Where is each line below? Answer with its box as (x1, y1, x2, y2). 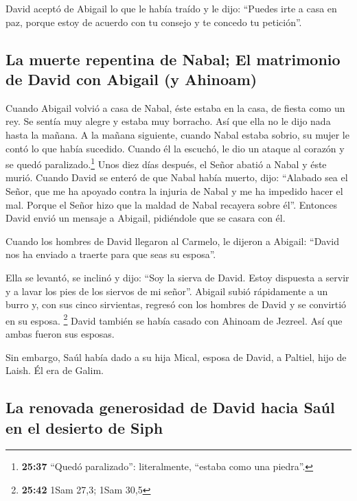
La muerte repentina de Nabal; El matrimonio (5, 48, 341, 69)
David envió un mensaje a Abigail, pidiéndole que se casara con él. (5, 211, 286, 225)
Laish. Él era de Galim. (5, 363, 104, 377)
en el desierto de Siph (5, 417, 163, 438)
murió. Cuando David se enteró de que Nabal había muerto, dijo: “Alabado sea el (5, 170, 348, 185)
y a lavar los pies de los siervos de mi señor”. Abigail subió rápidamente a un (5, 283, 328, 298)
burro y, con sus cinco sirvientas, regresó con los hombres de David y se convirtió (5, 297, 347, 312)
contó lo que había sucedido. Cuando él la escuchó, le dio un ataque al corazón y (5, 141, 345, 155)
